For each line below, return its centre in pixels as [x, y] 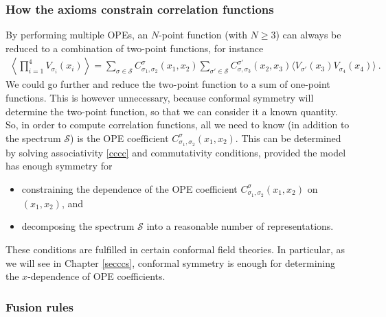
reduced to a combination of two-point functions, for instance [135, 48]
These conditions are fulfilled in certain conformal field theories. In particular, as [175, 249]
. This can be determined [288, 138]
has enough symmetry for [59, 166]
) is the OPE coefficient [120, 138]
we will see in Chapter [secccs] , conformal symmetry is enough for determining [171, 262]
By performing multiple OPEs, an [77, 35]
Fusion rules [39, 306]
